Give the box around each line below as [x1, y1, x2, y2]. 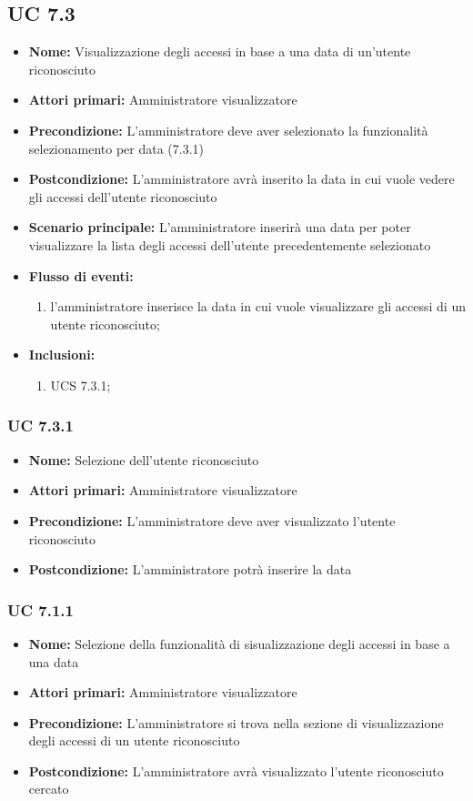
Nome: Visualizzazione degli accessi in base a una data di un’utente [28, 42, 411, 61]
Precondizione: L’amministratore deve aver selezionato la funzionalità [28, 120, 428, 139]
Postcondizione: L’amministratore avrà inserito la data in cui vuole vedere [28, 169, 455, 188]
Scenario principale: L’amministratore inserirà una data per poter [28, 218, 411, 237]
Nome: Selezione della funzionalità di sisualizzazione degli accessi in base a [28, 634, 450, 653]
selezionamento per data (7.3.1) [28, 138, 205, 157]
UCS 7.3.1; [50, 375, 111, 394]
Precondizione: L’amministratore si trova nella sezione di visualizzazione [28, 713, 444, 732]
